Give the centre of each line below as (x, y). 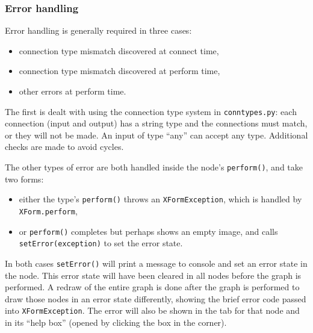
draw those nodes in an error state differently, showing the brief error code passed (156, 298)
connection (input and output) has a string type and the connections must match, (156, 123)
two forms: (24, 179)
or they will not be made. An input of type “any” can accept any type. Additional (156, 135)
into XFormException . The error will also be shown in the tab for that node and (152, 310)
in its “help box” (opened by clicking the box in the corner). (116, 322)
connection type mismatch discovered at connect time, (119, 50)
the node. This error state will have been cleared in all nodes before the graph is (153, 275)
